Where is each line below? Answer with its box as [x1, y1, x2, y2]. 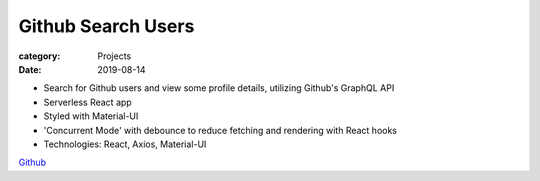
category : [18, 50, 61, 62]
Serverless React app [43, 96, 132, 108]
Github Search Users [18, 15, 195, 37]
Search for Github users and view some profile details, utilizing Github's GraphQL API [43, 82, 395, 94]
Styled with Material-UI [43, 110, 139, 122]
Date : [18, 63, 42, 75]
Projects [97, 50, 132, 62]
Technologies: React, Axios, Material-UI [43, 138, 207, 150]
